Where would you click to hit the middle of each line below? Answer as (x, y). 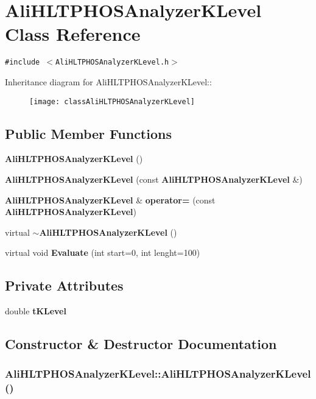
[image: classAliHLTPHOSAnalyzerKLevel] (112, 101)
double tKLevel (36, 311)
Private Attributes (64, 285)
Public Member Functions (88, 133)
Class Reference (73, 34)
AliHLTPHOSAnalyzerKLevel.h (112, 62)
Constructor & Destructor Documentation (141, 344)
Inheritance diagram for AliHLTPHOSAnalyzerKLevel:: (108, 81)
